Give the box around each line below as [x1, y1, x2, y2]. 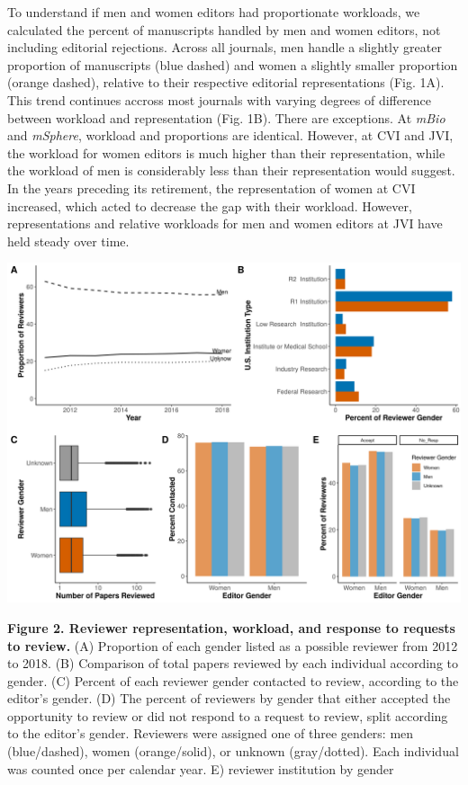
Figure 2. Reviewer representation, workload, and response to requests [7, 618, 455, 637]
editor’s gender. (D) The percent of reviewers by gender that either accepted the [7, 689, 451, 708]
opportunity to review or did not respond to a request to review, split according [7, 706, 448, 725]
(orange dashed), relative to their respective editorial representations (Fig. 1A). [7, 73, 445, 92]
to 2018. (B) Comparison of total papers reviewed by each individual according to [7, 654, 459, 673]
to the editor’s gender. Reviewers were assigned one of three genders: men [7, 724, 414, 743]
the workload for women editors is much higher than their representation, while [7, 143, 445, 162]
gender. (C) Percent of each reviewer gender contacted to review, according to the [7, 671, 459, 690]
